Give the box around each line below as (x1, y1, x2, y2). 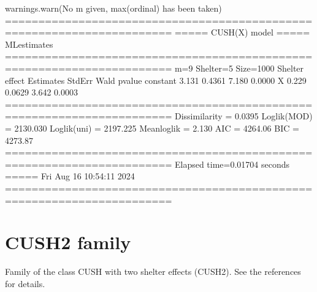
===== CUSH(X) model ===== (174, 26, 310, 39)
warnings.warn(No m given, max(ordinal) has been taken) (5, 2, 222, 14)
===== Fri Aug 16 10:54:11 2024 (5, 170, 135, 182)
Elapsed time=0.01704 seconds (174, 157, 290, 170)
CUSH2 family (5, 230, 131, 255)
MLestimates (5, 37, 53, 50)
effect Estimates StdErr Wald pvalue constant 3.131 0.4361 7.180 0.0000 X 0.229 (5, 73, 307, 86)
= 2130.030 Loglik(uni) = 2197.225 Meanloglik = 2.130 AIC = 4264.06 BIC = (5, 121, 299, 134)
